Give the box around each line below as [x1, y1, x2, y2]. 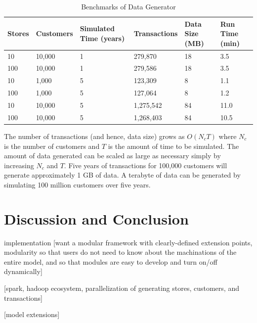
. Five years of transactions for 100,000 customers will [64, 160, 227, 170]
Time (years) [80, 33, 125, 43]
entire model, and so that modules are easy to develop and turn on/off [4, 256, 217, 267]
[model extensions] [4, 309, 60, 320]
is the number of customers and [4, 140, 100, 151]
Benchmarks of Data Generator [81, 1, 176, 11]
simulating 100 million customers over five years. [4, 179, 151, 189]
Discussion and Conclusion [4, 208, 189, 229]
